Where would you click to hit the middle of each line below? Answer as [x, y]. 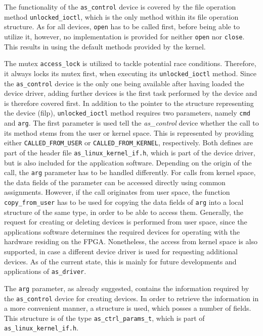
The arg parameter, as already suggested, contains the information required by [127, 288]
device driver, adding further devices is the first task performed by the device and [131, 93]
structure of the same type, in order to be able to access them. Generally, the [124, 212]
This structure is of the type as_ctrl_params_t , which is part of [104, 318]
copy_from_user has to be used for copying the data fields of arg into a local [124, 202]
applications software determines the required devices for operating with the [122, 231]
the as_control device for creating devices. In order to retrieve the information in [131, 298]
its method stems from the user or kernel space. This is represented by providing [129, 132]
